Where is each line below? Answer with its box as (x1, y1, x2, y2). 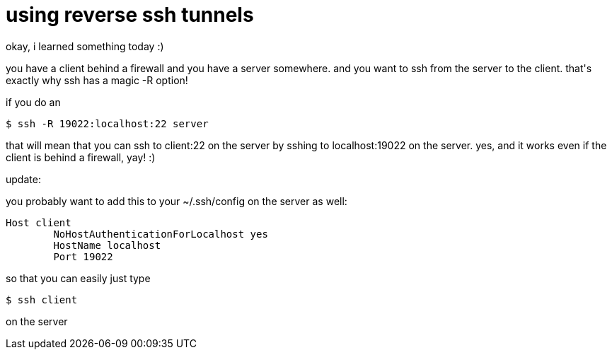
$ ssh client (6, 293, 78, 305)
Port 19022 (53, 250, 113, 262)
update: (6, 173, 41, 185)
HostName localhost (53, 239, 161, 251)
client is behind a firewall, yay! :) (6, 151, 156, 163)
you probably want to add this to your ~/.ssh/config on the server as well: (6, 194, 347, 207)
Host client (6, 216, 71, 228)
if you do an (6, 95, 61, 108)
